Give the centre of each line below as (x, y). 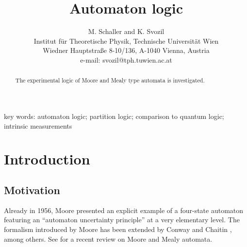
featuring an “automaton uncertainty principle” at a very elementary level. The (122, 220)
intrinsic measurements (38, 125)
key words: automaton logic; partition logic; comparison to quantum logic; (114, 116)
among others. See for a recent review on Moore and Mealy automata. (108, 239)
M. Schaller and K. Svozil (126, 31)
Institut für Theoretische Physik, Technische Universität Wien (126, 41)
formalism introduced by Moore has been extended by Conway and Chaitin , (118, 229)
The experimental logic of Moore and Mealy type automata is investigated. (110, 80)
